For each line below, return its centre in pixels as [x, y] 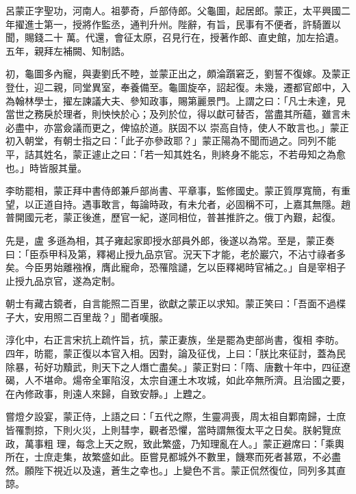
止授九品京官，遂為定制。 [63, 280]
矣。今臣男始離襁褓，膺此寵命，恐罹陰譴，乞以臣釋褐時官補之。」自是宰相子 [176, 267]
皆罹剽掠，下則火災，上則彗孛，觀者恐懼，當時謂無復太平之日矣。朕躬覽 [168, 430]
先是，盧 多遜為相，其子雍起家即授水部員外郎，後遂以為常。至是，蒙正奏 [170, 240]
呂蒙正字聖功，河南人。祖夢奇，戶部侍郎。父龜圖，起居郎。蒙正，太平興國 [173, 10]
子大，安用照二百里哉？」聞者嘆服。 [87, 316]
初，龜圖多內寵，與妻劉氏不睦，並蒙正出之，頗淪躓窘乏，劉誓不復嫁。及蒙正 [178, 74]
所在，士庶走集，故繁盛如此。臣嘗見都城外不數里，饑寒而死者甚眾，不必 [168, 457]
